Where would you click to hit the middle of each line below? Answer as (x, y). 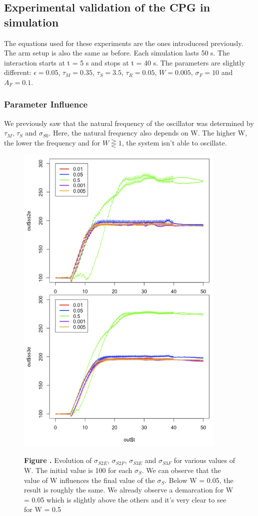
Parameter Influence (46, 104)
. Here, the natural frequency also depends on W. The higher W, (148, 133)
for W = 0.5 (42, 509)
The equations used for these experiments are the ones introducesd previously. (124, 43)
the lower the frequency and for (52, 142)
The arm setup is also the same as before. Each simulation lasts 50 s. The (117, 53)
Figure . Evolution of (58, 460)
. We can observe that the (181, 470)
